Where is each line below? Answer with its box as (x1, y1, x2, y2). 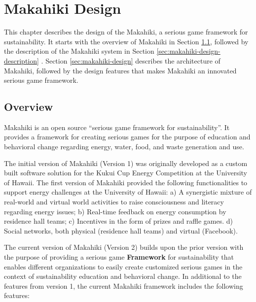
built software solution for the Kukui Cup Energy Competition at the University (4, 168, 247, 178)
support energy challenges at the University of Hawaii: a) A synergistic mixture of (4, 187, 252, 197)
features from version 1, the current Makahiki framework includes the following (4, 280, 243, 291)
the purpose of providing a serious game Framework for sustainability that (4, 252, 234, 262)
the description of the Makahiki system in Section (4, 46, 154, 56)
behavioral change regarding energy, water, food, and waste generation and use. (4, 141, 244, 152)
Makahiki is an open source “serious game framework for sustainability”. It (4, 122, 230, 132)
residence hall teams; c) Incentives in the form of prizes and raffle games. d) (4, 216, 233, 226)
